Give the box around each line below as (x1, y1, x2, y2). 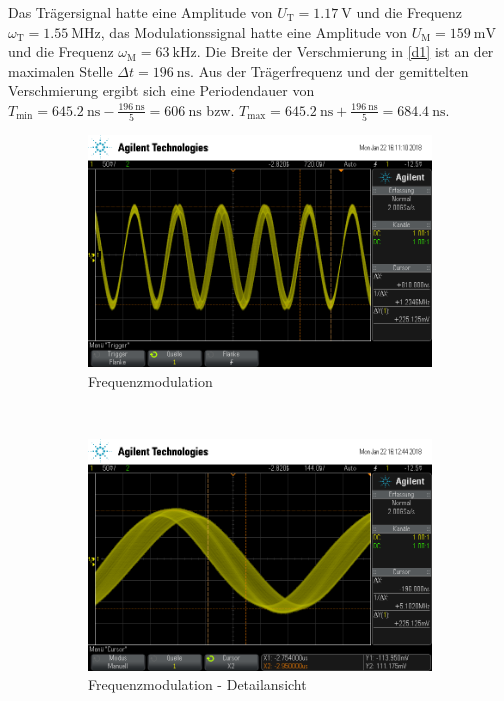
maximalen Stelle (8, 60, 113, 81)
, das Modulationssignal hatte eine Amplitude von (100, 21, 408, 42)
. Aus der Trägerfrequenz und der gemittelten (190, 60, 469, 81)
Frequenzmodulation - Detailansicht (88, 674, 307, 695)
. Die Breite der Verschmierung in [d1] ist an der (196, 41, 494, 62)
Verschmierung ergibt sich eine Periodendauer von (8, 80, 315, 101)
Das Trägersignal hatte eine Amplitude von (8, 2, 273, 22)
